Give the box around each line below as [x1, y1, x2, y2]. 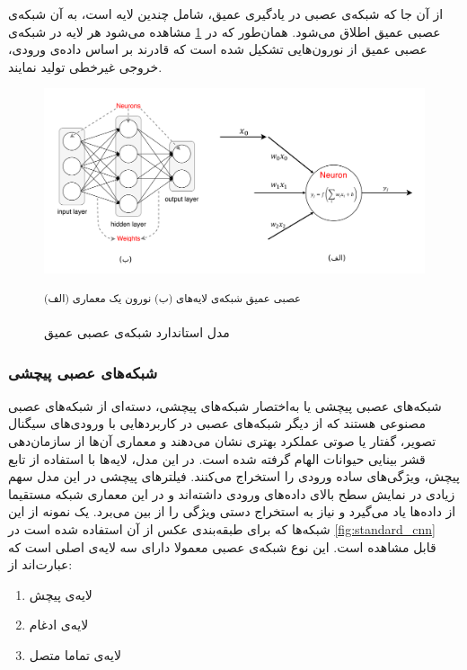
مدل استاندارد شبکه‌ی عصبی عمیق [44, 323, 230, 341]
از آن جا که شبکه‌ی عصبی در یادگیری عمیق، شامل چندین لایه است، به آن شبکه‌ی [8, 4, 444, 22]
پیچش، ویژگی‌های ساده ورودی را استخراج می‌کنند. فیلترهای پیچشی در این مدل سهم [8, 467, 460, 486]
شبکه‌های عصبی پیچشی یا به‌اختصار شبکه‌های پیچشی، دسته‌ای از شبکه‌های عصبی [8, 396, 442, 415]
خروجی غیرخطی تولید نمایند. [8, 57, 163, 76]
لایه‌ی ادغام [29, 615, 89, 634]
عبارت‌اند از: [8, 555, 73, 574]
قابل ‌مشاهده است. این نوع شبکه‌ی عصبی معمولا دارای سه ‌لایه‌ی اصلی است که [8, 537, 436, 556]
